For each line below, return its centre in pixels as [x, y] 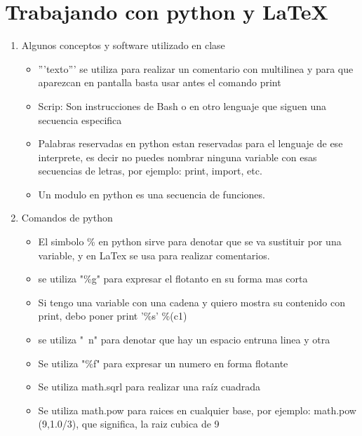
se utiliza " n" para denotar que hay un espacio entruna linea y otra [184, 340]
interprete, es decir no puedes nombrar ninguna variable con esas [177, 157]
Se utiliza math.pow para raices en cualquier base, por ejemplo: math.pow [197, 410]
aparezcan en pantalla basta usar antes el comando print [160, 82]
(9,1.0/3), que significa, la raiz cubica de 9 [129, 424]
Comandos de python [67, 218]
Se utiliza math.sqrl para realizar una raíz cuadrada [149, 387]
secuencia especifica [80, 120]
